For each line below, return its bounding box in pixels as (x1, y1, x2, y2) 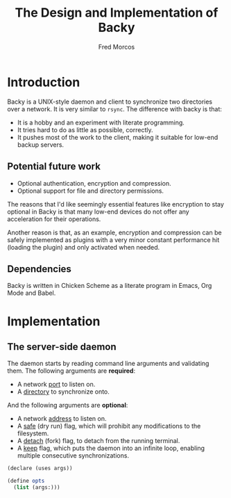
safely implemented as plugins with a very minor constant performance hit (7, 235, 220, 244)
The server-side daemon (7, 341, 117, 353)
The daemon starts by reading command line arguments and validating (7, 360, 209, 368)
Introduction (7, 74, 80, 90)
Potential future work (7, 161, 101, 172)
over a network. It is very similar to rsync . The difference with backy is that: (7, 104, 222, 113)
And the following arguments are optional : (7, 401, 128, 410)
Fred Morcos (98, 42, 135, 51)
